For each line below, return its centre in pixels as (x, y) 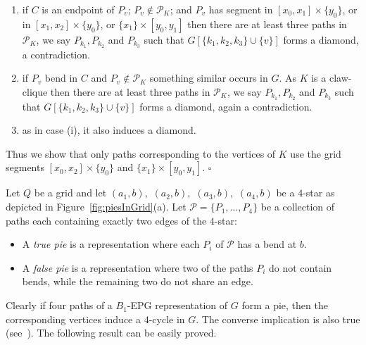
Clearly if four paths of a (59, 305)
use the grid (316, 153)
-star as (319, 193)
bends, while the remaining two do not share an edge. (138, 281)
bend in (61, 78)
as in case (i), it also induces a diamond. (109, 130)
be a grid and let (70, 193)
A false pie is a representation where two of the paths (138, 267)
